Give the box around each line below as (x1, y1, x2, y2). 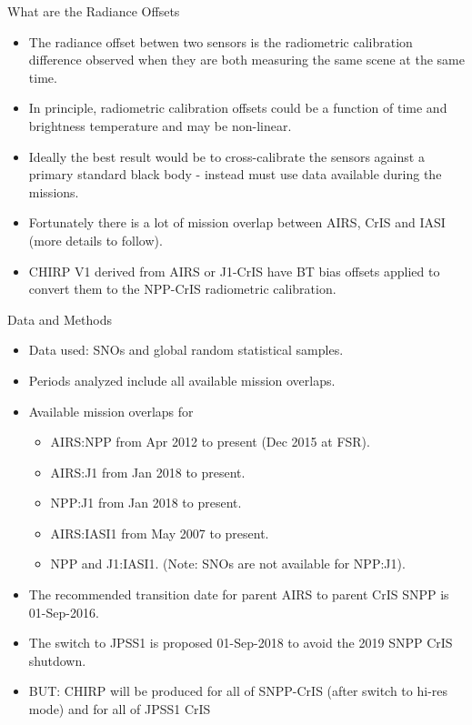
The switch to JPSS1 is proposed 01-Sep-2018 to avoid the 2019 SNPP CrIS (28, 633, 453, 652)
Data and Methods (7, 309, 113, 328)
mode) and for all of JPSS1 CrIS (28, 700, 211, 719)
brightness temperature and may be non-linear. (28, 116, 292, 135)
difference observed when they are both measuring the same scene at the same (28, 50, 465, 69)
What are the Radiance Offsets (7, 2, 180, 20)
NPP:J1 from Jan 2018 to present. (50, 493, 242, 512)
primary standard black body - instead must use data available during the (28, 165, 442, 184)
